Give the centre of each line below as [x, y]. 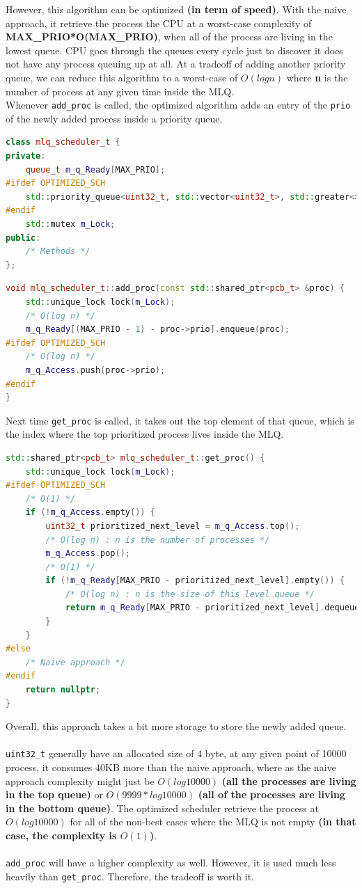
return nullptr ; [63, 690]
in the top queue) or [54, 794]
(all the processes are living [289, 780]
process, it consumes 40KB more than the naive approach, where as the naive [171, 767]
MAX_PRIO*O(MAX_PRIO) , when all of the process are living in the [169, 37]
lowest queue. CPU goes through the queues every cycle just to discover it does [174, 50]
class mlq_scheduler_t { [63, 142]
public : [23, 238]
